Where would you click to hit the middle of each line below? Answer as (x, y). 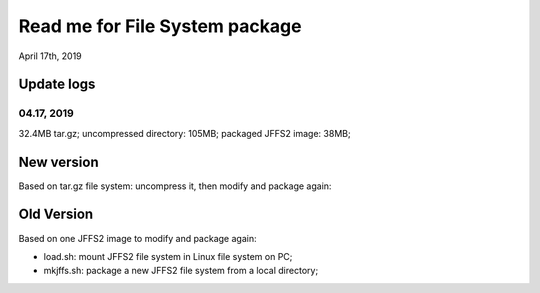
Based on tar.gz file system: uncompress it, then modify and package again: (175, 186)
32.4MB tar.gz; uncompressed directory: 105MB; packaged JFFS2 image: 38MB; (184, 133)
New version (58, 161)
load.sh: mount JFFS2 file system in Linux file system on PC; (168, 256)
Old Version (56, 214)
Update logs (57, 84)
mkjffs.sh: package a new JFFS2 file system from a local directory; (181, 271)
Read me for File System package (160, 26)
